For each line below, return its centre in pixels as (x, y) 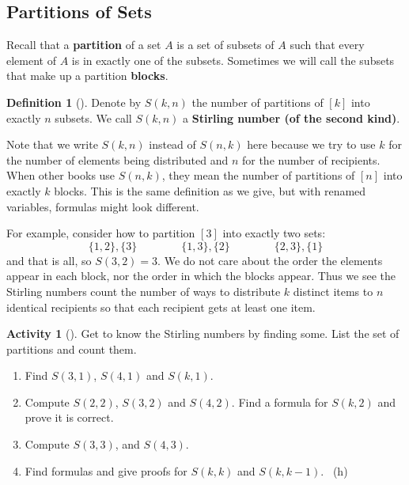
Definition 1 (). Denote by (74, 102)
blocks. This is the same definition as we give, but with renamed (210, 190)
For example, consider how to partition (101, 233)
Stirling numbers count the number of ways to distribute (144, 291)
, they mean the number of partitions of (258, 175)
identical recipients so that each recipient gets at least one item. (161, 307)
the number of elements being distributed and (117, 159)
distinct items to (333, 291)
